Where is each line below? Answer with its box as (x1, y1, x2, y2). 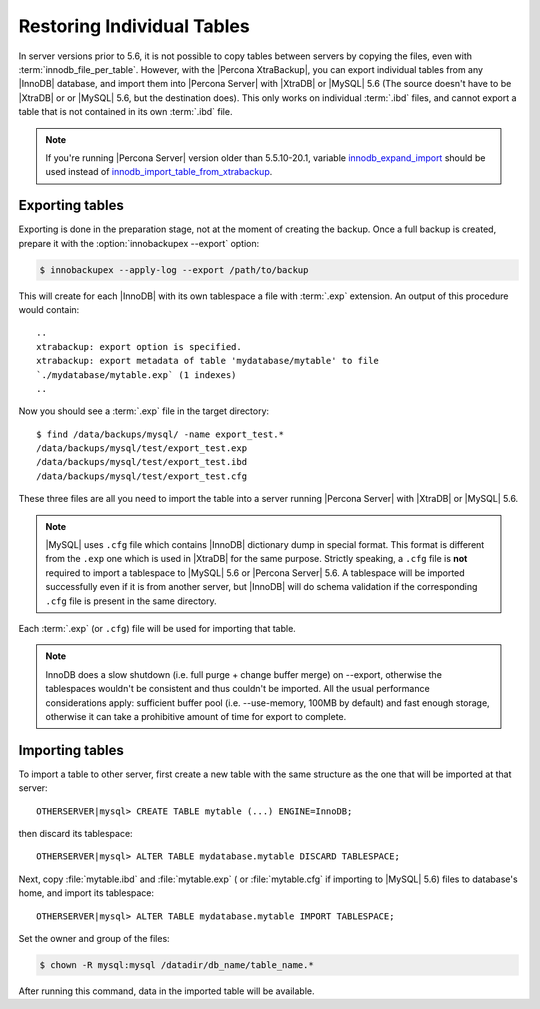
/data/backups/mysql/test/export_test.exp (36, 443, 248, 454)
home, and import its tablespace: (18, 887, 155, 899)
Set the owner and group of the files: (18, 932, 170, 944)
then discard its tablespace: (18, 828, 134, 839)
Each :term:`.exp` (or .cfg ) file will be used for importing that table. (18, 622, 297, 634)
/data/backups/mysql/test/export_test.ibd (36, 456, 248, 468)
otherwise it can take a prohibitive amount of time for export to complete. (45, 710, 347, 722)
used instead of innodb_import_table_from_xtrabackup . (45, 166, 273, 178)
